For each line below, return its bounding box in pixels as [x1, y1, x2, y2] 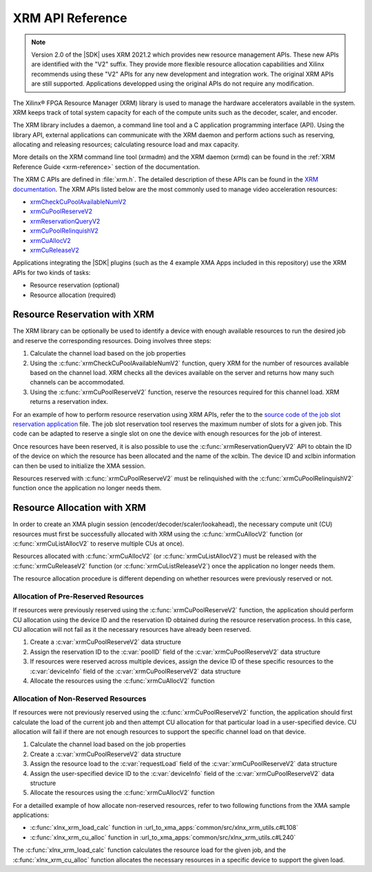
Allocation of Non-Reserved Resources [12, 694, 147, 704]
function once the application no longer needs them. [12, 484, 162, 492]
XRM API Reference [12, 10, 127, 26]
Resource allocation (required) [30, 291, 116, 299]
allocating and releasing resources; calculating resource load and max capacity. [12, 140, 240, 148]
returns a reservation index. [30, 398, 109, 406]
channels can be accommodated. [30, 378, 125, 387]
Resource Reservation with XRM [12, 309, 154, 320]
